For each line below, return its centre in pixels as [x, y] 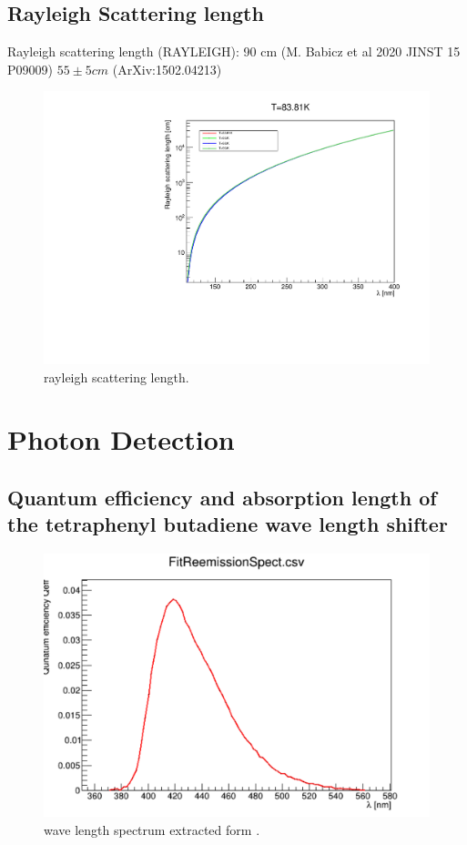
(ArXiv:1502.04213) [167, 69]
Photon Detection [121, 439]
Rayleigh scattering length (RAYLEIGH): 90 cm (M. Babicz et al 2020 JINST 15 [234, 51]
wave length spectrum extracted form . [152, 829]
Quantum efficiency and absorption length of [222, 497]
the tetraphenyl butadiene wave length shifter [228, 524]
